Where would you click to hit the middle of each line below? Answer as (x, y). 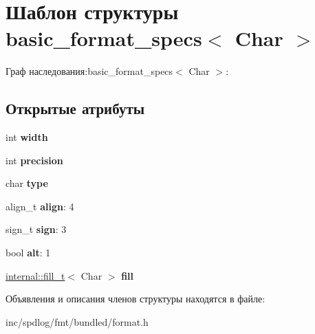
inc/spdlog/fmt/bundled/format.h (77, 321)
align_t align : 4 (40, 206)
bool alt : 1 (28, 253)
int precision (34, 160)
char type (27, 183)
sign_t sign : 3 (36, 229)
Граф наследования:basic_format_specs (89, 71)
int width (27, 137)
